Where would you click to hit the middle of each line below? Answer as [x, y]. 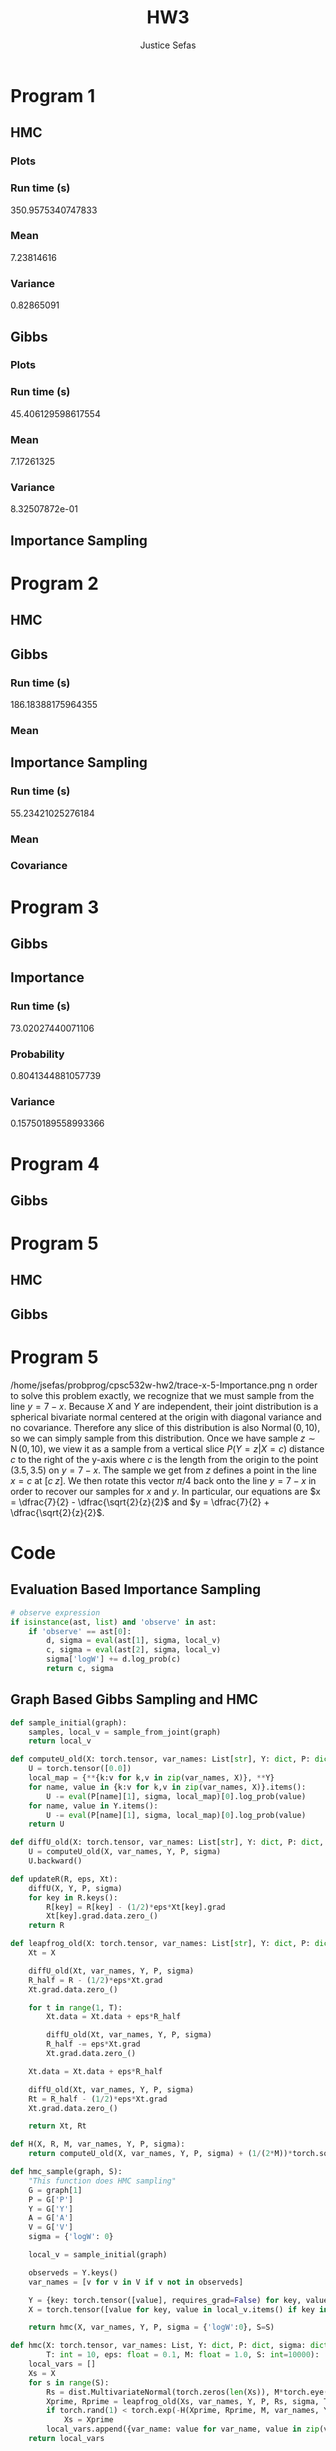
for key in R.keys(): [73, 1897]
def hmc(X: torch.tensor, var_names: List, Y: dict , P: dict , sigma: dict [169, 2346]
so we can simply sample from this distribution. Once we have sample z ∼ [163, 1438]
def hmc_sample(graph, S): [66, 2172]
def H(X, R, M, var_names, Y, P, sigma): [98, 2144]
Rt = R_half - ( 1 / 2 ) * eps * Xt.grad [98, 2099]
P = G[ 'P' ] [51, 2199]
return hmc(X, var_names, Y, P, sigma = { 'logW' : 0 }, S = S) [151, 2327]
